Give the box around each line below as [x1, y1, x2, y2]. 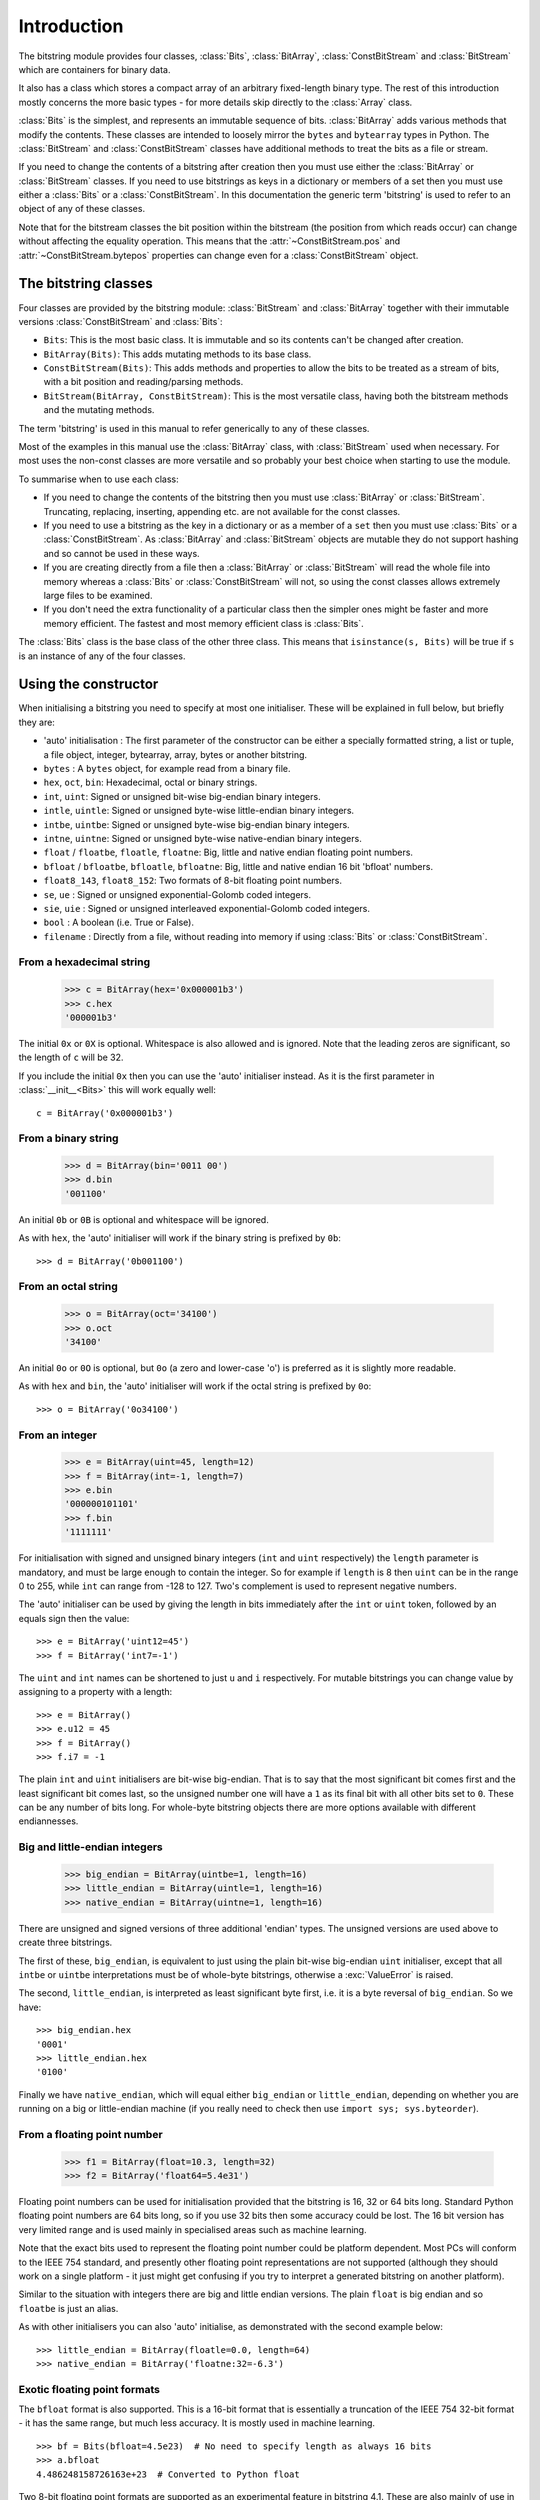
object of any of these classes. [18, 203, 145, 215]
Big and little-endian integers [18, 1840, 164, 1854]
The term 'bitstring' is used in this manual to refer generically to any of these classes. [18, 422, 370, 434]
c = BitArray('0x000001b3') [36, 1107, 174, 1119]
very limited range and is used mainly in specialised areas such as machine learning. [18, 2223, 367, 2235]
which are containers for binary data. [18, 63, 171, 75]
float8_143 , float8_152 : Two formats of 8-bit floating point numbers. [43, 875, 343, 887]
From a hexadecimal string [18, 955, 151, 969]
